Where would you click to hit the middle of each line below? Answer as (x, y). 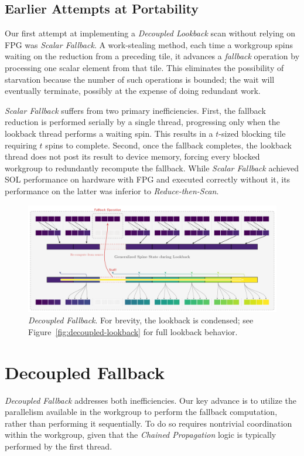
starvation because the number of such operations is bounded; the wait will (140, 79)
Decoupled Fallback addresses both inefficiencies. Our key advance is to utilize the (151, 400)
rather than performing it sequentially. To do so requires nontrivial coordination (148, 423)
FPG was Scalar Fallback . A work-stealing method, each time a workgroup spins (149, 44)
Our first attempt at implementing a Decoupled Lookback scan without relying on (150, 33)
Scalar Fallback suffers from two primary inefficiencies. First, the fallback (135, 110)
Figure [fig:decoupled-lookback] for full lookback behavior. (133, 331)
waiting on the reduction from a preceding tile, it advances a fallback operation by (152, 56)
